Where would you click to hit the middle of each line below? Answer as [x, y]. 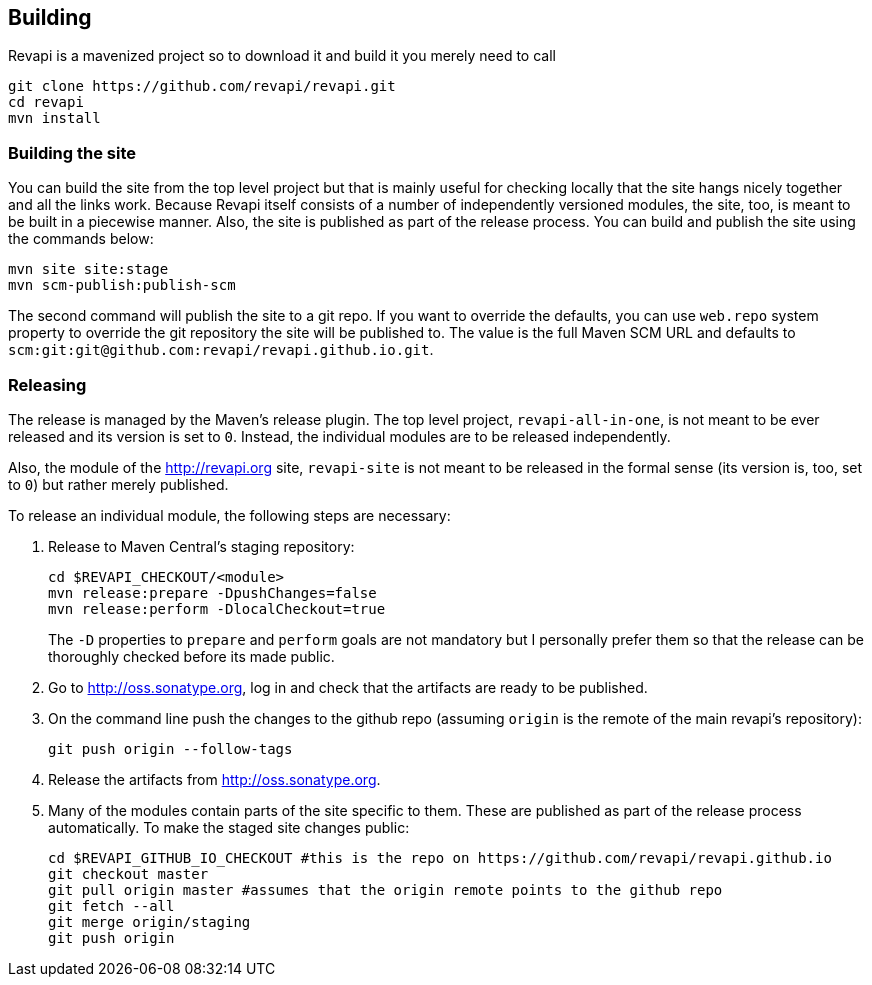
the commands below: [81, 239]
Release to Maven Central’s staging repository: [201, 546]
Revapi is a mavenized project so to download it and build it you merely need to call [282, 56]
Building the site [72, 152]
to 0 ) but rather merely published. [118, 484]
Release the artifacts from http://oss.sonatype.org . [214, 779]
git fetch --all [111, 905]
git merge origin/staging [149, 921]
